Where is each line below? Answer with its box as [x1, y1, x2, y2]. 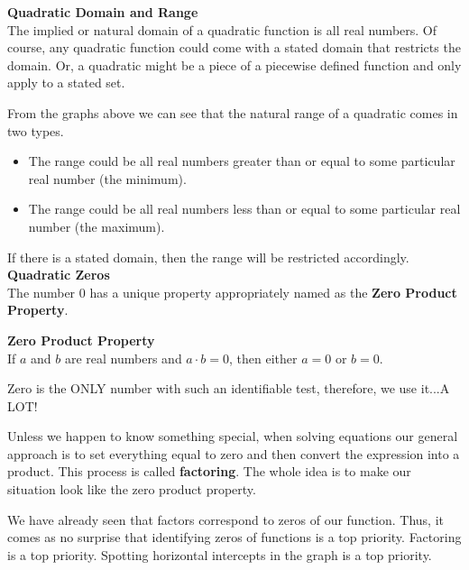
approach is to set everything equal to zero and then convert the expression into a [7, 444, 460, 463]
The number [7, 282, 76, 301]
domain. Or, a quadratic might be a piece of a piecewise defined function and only [7, 55, 462, 74]
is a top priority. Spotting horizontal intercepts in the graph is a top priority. [7, 545, 432, 564]
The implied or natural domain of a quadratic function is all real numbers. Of [7, 20, 437, 39]
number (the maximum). [28, 216, 165, 235]
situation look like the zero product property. [7, 480, 256, 499]
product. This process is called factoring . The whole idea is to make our [7, 462, 411, 481]
